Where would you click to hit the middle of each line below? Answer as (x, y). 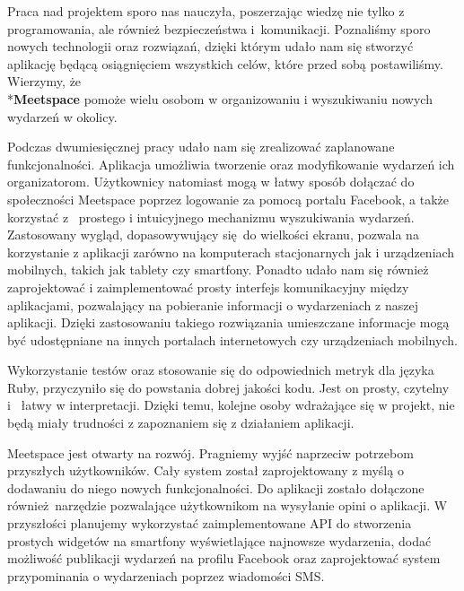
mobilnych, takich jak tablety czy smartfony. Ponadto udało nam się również (218, 269)
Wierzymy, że (44, 81)
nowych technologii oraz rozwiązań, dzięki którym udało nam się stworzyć (210, 46)
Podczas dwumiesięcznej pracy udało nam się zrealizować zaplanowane (201, 147)
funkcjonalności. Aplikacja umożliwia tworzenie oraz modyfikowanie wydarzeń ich (231, 164)
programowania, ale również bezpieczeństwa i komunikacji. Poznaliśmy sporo (219, 28)
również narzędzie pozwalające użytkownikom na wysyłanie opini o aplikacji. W (228, 505)
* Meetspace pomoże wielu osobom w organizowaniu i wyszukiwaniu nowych (220, 98)
